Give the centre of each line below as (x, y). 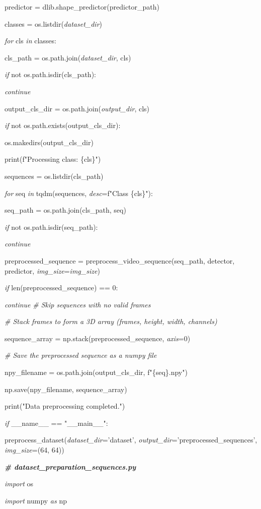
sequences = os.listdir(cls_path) (54, 176)
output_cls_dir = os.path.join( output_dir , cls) (77, 108)
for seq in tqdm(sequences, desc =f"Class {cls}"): (79, 193)
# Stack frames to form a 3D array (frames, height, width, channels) (111, 321)
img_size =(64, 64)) (34, 450)
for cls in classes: (30, 41)
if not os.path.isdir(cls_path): (50, 74)
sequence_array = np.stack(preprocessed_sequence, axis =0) (98, 338)
